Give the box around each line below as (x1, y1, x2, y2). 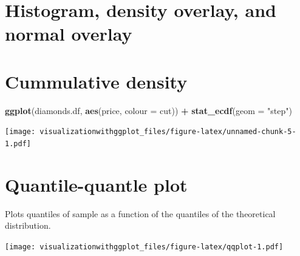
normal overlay (5, 21, 132, 46)
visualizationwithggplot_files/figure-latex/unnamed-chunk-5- (39, 127, 296, 136)
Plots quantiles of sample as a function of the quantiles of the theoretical (5, 207, 276, 220)
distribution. (5, 219, 51, 232)
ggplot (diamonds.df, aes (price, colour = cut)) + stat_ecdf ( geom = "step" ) (5, 104, 292, 116)
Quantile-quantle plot (5, 172, 188, 197)
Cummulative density (5, 69, 188, 93)
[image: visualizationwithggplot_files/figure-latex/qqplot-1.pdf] (5, 242, 284, 251)
